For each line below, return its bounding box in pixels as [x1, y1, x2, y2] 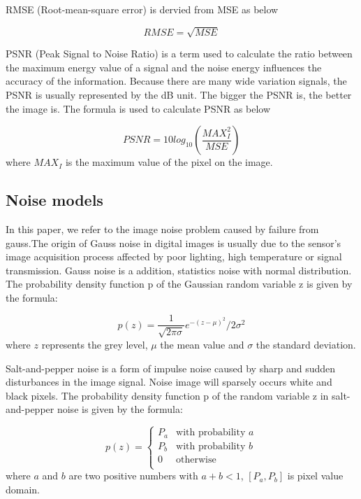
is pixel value [287, 468, 344, 483]
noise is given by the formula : [57, 402, 183, 416]
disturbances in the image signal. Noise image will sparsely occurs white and [6, 374, 332, 389]
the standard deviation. [256, 337, 356, 351]
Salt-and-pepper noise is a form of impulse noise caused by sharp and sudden [6, 360, 336, 375]
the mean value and [160, 337, 244, 351]
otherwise [176, 455, 216, 465]
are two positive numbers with [68, 468, 198, 483]
